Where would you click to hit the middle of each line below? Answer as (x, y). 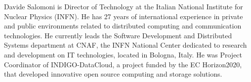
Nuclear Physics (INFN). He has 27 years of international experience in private (124, 16)
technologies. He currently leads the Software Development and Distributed (118, 35)
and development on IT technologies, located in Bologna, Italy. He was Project (123, 54)
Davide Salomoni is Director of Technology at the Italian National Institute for (124, 6)
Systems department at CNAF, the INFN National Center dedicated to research (125, 45)
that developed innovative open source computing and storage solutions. (113, 74)
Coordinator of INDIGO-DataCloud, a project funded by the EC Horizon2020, (123, 64)
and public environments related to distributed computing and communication (123, 26)
